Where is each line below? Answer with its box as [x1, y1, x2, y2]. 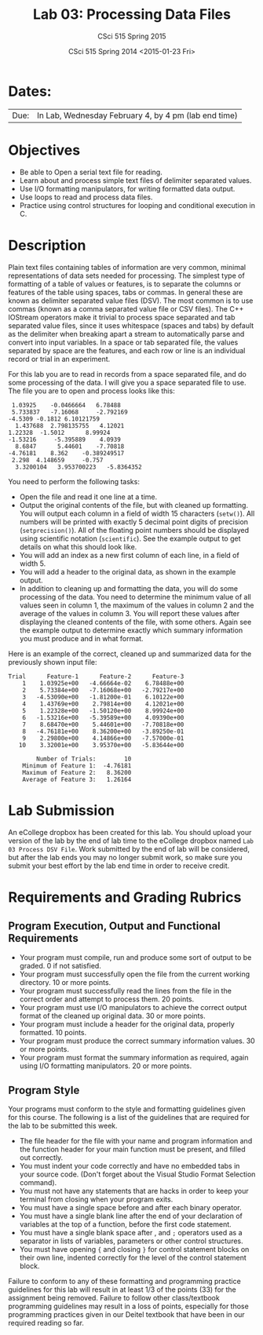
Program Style [8, 1083, 80, 1096]
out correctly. [19, 1153, 64, 1162]
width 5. [19, 559, 46, 568]
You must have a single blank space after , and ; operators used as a [19, 1228, 243, 1238]
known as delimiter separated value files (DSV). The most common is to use [8, 296, 254, 305]
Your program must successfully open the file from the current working [19, 969, 250, 979]
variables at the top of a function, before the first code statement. [19, 1220, 232, 1229]
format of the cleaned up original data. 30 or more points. [19, 1011, 206, 1020]
